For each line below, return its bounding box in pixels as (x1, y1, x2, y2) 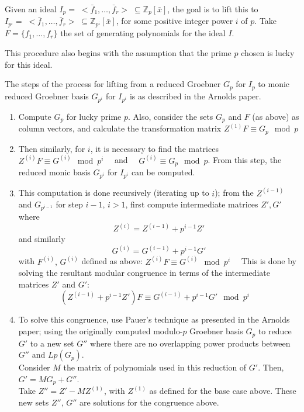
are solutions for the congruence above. (80, 396, 219, 408)
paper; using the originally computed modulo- (18, 325, 183, 337)
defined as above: (81, 255, 143, 267)
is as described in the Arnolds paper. (129, 89, 261, 102)
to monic (258, 78, 290, 90)
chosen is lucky (241, 47, 295, 59)
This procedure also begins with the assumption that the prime (5, 47, 232, 59)
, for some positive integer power (116, 15, 233, 27)
